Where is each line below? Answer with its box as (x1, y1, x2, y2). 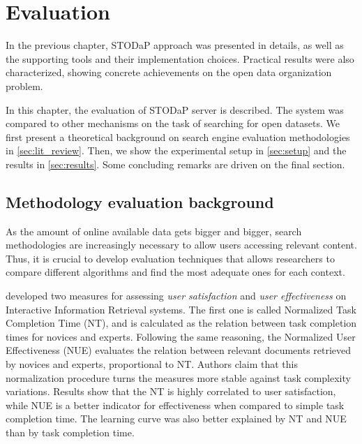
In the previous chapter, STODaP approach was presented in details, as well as (6, 38, 344, 52)
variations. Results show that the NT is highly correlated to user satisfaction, (6, 384, 336, 399)
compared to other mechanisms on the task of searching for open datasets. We (6, 116, 340, 131)
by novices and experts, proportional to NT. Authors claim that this (6, 357, 298, 371)
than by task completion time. (6, 424, 135, 439)
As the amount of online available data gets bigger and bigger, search (6, 223, 302, 238)
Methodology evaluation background (6, 191, 274, 212)
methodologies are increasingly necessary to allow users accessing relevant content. (6, 237, 357, 252)
